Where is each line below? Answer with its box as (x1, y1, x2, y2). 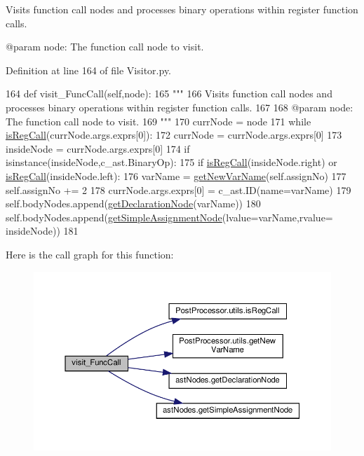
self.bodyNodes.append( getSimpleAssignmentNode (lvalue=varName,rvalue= (6, 209, 333, 224)
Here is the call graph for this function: (6, 247, 174, 261)
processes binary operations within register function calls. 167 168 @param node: (6, 99, 353, 114)
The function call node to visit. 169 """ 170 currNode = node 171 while (6, 113, 311, 128)
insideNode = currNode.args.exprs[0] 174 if (6, 141, 190, 156)
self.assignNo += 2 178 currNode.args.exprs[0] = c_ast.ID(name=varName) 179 (6, 182, 351, 197)
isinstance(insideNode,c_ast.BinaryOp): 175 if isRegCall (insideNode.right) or (6, 155, 337, 170)
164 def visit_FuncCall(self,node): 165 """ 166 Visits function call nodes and (6, 86, 332, 101)
